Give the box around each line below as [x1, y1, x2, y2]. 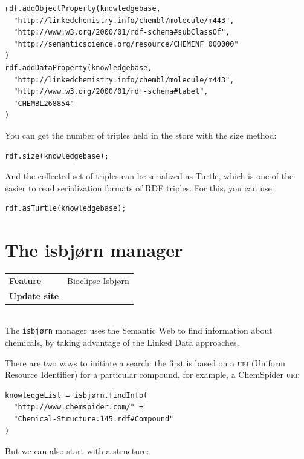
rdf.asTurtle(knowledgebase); [5, 204, 126, 213]
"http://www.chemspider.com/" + [13, 403, 144, 412]
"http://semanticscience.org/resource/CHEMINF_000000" [13, 39, 239, 48]
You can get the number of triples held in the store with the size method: [5, 128, 277, 141]
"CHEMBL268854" [13, 99, 74, 108]
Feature [9, 274, 42, 286]
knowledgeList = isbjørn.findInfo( [5, 391, 148, 400]
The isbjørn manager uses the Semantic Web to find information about [5, 324, 273, 337]
